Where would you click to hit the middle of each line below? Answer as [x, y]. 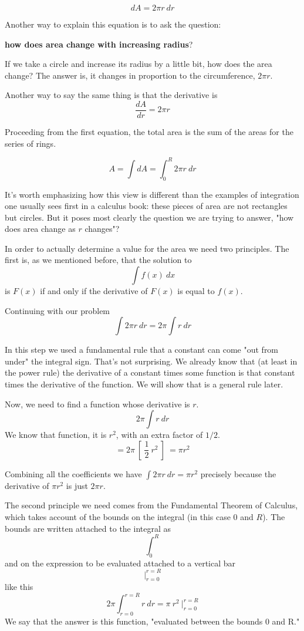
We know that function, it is [56, 435]
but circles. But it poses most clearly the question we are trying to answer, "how [149, 217]
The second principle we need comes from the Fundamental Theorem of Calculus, [151, 505]
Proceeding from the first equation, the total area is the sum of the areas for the [149, 132]
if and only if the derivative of [94, 291]
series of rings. [31, 143]
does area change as [40, 229]
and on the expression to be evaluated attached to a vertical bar [120, 563]
